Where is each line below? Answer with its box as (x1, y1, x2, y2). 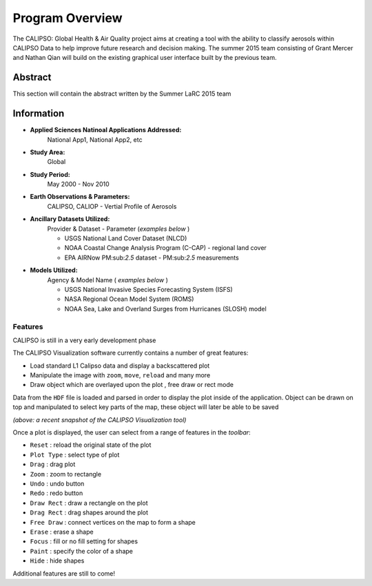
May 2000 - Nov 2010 (47, 180, 110, 189)
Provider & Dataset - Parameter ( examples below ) (47, 224, 190, 233)
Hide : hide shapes (30, 556, 85, 565)
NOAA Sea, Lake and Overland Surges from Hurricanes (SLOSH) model (64, 304, 267, 313)
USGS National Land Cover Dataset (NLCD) (64, 234, 187, 242)
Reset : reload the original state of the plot (30, 441, 152, 449)
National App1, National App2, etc (47, 135, 143, 144)
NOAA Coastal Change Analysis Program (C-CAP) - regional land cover (64, 244, 267, 252)
